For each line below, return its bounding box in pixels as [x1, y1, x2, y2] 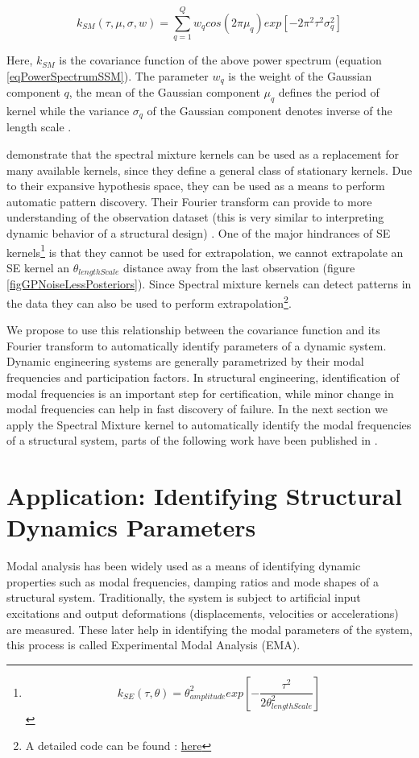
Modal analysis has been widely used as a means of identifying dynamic [6, 557, 361, 574]
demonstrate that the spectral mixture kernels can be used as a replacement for [6, 146, 400, 163]
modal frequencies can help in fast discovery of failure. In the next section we [6, 400, 388, 417]
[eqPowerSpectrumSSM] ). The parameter [6, 67, 209, 84]
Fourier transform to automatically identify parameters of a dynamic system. [6, 337, 387, 354]
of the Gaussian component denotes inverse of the [147, 101, 392, 118]
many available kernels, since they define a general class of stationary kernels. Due [6, 161, 413, 178]
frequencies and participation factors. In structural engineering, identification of [6, 368, 400, 385]
